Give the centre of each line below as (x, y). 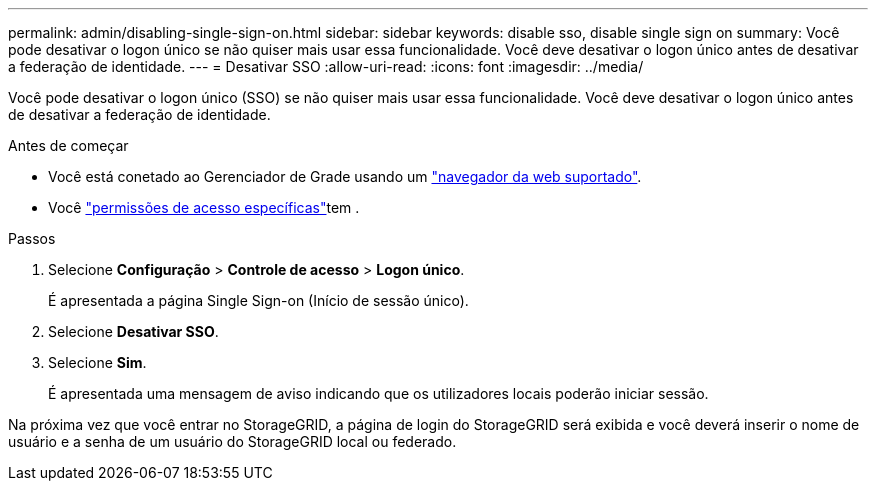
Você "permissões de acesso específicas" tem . (204, 207)
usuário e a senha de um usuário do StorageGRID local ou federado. (232, 441)
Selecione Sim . (97, 362)
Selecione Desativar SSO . (133, 331)
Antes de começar (68, 145)
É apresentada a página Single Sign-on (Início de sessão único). (258, 300)
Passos (32, 238)
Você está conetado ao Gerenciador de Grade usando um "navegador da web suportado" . (345, 176)
